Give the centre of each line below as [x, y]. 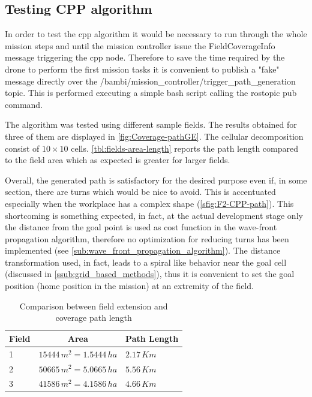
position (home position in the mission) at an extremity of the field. [129, 286]
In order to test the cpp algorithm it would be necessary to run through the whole [156, 34]
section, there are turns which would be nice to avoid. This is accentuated [140, 192]
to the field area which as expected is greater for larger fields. [118, 160]
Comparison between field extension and [94, 306]
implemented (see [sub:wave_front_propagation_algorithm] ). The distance [143, 250]
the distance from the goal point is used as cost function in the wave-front [141, 227]
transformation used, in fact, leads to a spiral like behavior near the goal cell [146, 262]
